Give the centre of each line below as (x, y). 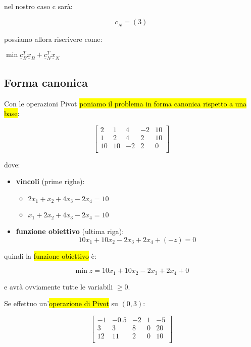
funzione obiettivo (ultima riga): (70, 231)
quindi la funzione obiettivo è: (50, 255)
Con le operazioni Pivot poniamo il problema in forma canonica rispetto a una (125, 103)
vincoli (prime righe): (50, 181)
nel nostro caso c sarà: (38, 6)
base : (12, 113)
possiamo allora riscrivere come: (53, 39)
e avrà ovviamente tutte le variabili (59, 286)
